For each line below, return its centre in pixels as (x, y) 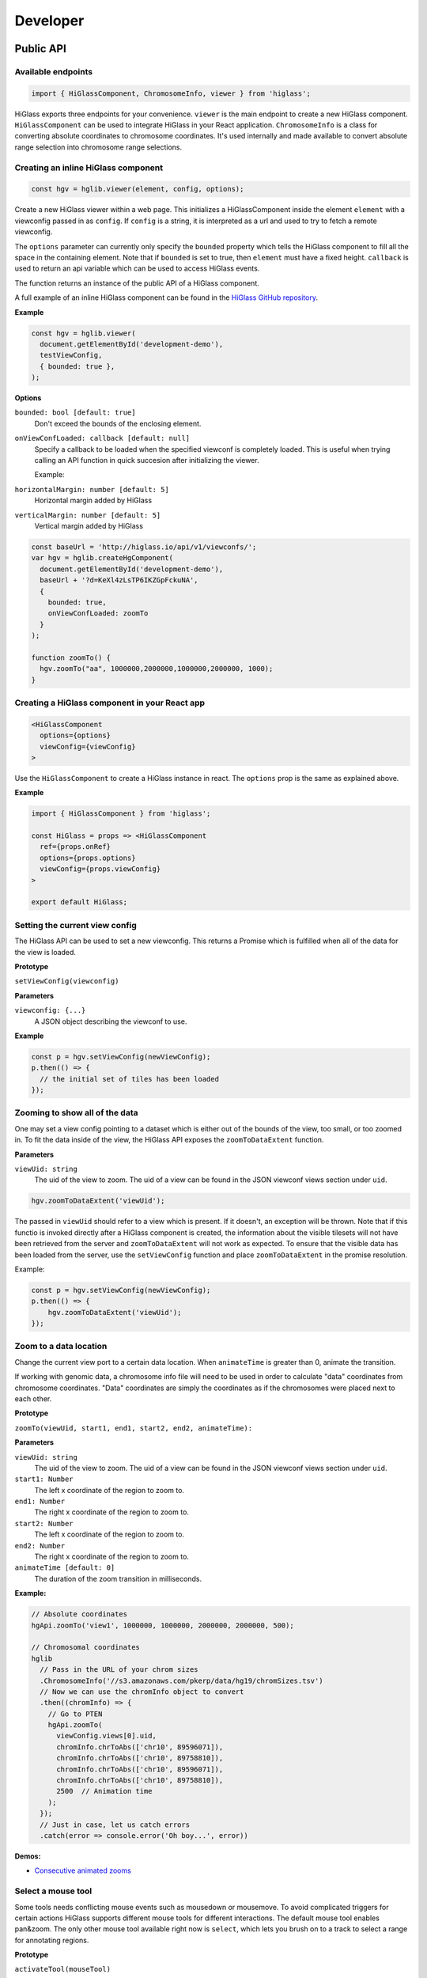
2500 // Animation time (105, 1791)
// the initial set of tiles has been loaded (129, 1079)
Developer (49, 21)
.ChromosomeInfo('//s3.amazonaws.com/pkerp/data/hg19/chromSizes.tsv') (181, 1681)
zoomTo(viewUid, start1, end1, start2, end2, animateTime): (134, 1428)
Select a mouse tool (53, 1891)
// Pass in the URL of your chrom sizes (119, 1670)
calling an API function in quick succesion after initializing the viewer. (147, 460)
